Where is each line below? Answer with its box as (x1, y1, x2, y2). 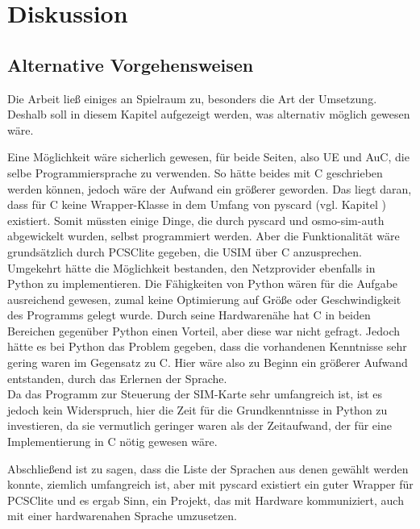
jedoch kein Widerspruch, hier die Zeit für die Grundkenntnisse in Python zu (7, 401, 388, 418)
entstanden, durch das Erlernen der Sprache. (7, 369, 227, 386)
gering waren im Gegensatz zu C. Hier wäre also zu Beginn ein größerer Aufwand (7, 354, 408, 371)
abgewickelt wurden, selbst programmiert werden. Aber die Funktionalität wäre (7, 227, 400, 244)
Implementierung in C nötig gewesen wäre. (7, 433, 218, 450)
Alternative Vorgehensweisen (7, 52, 254, 77)
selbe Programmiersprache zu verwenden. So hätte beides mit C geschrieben (7, 164, 383, 181)
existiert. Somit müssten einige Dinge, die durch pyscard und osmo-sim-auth (7, 211, 385, 228)
